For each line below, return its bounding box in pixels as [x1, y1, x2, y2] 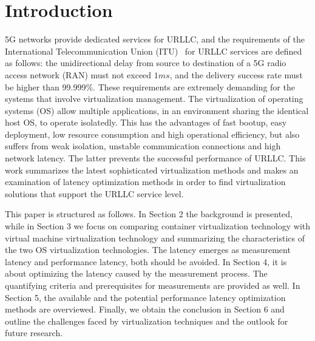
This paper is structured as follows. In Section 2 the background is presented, [5, 208, 293, 220]
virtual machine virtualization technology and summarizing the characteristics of [5, 231, 305, 244]
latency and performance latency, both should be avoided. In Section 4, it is [5, 255, 287, 268]
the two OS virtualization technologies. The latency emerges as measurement [5, 243, 291, 256]
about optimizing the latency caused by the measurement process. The [5, 267, 268, 280]
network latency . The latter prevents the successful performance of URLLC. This [5, 152, 306, 164]
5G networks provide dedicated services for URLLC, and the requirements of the [5, 33, 305, 46]
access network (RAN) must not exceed [5, 68, 152, 81]
